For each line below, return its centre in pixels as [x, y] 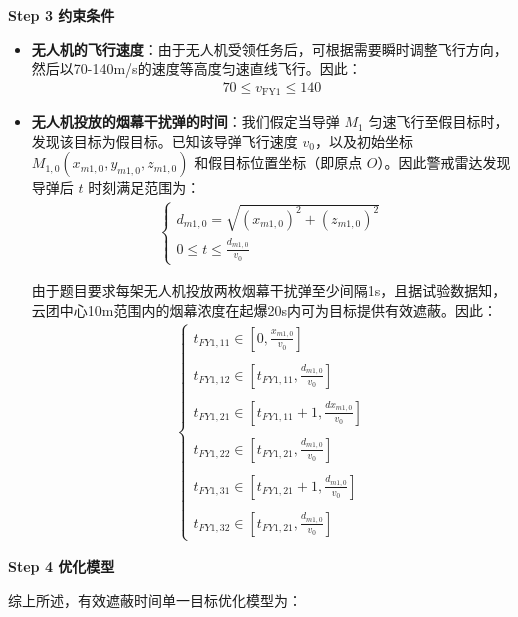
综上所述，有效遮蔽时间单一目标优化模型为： [155, 599]
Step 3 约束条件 [61, 15]
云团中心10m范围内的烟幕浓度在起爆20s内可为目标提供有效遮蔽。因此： [264, 309]
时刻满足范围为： [144, 187]
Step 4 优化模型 [61, 566]
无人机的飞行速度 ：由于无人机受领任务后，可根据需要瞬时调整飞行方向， [269, 48]
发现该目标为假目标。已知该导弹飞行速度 [164, 140]
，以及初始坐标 [363, 140]
